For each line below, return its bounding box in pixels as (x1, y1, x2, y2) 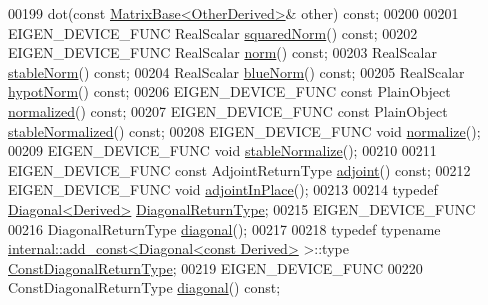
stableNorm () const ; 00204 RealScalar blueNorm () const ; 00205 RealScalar (8, 61, 465, 82)
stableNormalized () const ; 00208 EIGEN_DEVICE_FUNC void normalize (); (8, 120, 481, 141)
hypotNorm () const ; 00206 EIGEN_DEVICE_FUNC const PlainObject (8, 81, 451, 102)
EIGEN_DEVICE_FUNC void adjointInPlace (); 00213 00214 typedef (8, 179, 438, 200)
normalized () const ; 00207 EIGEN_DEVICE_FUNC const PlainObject (8, 100, 448, 121)
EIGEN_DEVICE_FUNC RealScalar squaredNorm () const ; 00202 (8, 22, 418, 43)
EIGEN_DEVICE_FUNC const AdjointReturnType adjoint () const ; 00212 (8, 159, 471, 180)
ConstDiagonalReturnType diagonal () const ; (8, 277, 281, 298)
